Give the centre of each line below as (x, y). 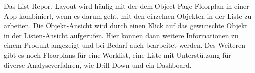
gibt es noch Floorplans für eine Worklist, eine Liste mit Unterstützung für (118, 54)
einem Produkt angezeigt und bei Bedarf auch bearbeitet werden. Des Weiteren (125, 45)
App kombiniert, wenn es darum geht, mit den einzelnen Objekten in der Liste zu (128, 16)
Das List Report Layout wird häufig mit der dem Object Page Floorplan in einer (127, 6)
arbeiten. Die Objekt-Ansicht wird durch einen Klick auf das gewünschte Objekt (126, 26)
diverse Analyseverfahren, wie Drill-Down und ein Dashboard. (98, 64)
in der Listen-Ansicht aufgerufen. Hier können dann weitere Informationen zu (121, 35)
